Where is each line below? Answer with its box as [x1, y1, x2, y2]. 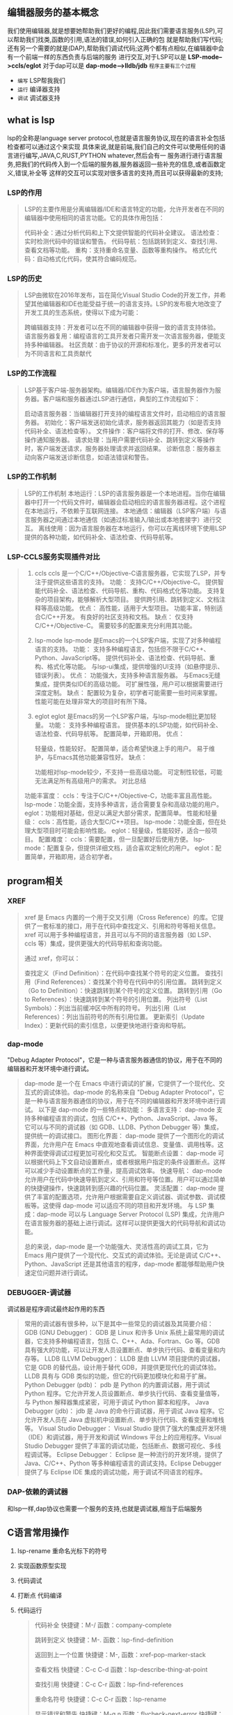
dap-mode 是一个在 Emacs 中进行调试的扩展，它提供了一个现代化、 [24, 1079, 219, 1088]
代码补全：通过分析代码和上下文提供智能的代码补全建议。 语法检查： [24, 228, 221, 237]
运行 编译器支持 [17, 84, 61, 93]
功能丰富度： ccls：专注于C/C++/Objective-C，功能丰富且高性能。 [24, 791, 216, 800]
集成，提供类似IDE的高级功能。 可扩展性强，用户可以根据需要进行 [34, 680, 223, 689]
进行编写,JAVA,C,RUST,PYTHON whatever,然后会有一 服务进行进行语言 [13, 151, 217, 159]
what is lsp [7, 114, 55, 126]
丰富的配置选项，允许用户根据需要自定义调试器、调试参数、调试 [36, 1192, 220, 1201]
